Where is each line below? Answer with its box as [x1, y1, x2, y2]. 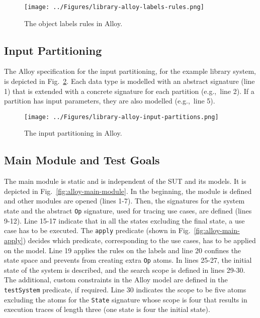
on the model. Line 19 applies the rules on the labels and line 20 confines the [4, 245, 241, 255]
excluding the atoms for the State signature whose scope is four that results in [4, 294, 247, 304]
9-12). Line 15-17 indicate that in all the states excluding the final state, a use [4, 215, 245, 226]
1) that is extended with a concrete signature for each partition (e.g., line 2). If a [4, 85, 254, 96]
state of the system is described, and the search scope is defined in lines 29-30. [4, 264, 245, 275]
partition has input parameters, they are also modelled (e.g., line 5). [4, 95, 215, 106]
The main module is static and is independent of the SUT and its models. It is [4, 176, 246, 186]
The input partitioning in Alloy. [24, 128, 122, 138]
